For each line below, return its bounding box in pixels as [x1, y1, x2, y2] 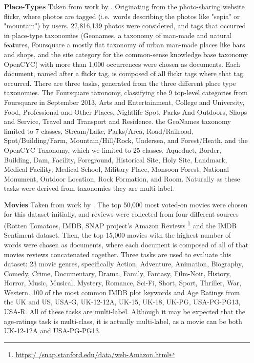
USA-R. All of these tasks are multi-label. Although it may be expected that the [4, 306, 245, 317]
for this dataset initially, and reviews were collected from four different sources [4, 209, 239, 219]
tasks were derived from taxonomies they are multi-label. [4, 183, 174, 193]
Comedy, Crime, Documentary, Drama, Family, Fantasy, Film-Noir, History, [4, 268, 231, 278]
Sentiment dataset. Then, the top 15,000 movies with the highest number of [4, 230, 231, 240]
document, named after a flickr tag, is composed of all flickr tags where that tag [4, 68, 243, 79]
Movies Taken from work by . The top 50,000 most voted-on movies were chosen [4, 199, 248, 209]
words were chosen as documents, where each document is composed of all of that [4, 239, 249, 249]
